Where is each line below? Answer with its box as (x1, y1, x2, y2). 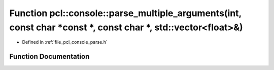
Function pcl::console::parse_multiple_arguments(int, (9, 8, 242, 19)
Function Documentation (9, 52, 90, 61)
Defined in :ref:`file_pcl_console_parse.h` (22, 39, 108, 45)
